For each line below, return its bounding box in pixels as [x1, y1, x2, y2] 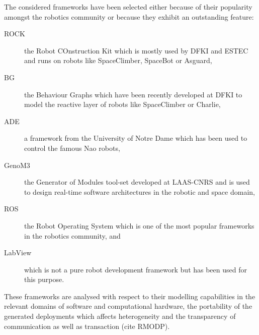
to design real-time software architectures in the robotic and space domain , [24, 186, 255, 197]
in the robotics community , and [24, 230, 121, 241]
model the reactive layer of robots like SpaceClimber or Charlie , [24, 99, 221, 109]
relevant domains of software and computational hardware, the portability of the [4, 301, 252, 311]
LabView [4, 247, 32, 258]
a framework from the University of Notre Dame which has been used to [24, 133, 247, 143]
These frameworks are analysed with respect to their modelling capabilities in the [4, 291, 255, 301]
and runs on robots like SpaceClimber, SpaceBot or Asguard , [24, 55, 212, 66]
